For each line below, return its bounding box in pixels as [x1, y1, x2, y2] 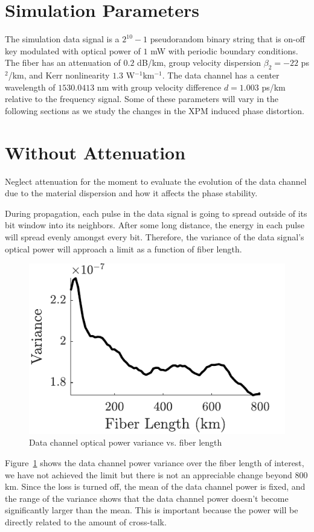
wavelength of [5, 80, 56, 93]
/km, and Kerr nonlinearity [8, 69, 110, 82]
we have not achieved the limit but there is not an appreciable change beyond [5, 468, 292, 481]
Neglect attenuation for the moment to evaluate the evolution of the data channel [5, 175, 307, 187]
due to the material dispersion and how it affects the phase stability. [5, 187, 258, 199]
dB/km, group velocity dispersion [137, 56, 261, 69]
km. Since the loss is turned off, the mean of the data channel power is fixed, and [5, 480, 306, 493]
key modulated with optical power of [5, 44, 141, 57]
